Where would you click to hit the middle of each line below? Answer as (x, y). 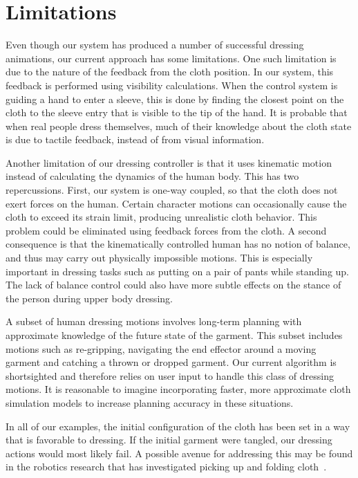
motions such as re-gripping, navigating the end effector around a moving (161, 348)
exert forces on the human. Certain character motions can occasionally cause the (176, 203)
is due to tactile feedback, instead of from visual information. (135, 139)
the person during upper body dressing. (89, 298)
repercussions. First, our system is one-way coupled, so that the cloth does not (172, 190)
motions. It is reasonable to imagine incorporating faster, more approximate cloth (178, 389)
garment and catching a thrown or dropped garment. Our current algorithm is (171, 362)
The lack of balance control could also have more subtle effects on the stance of (173, 285)
